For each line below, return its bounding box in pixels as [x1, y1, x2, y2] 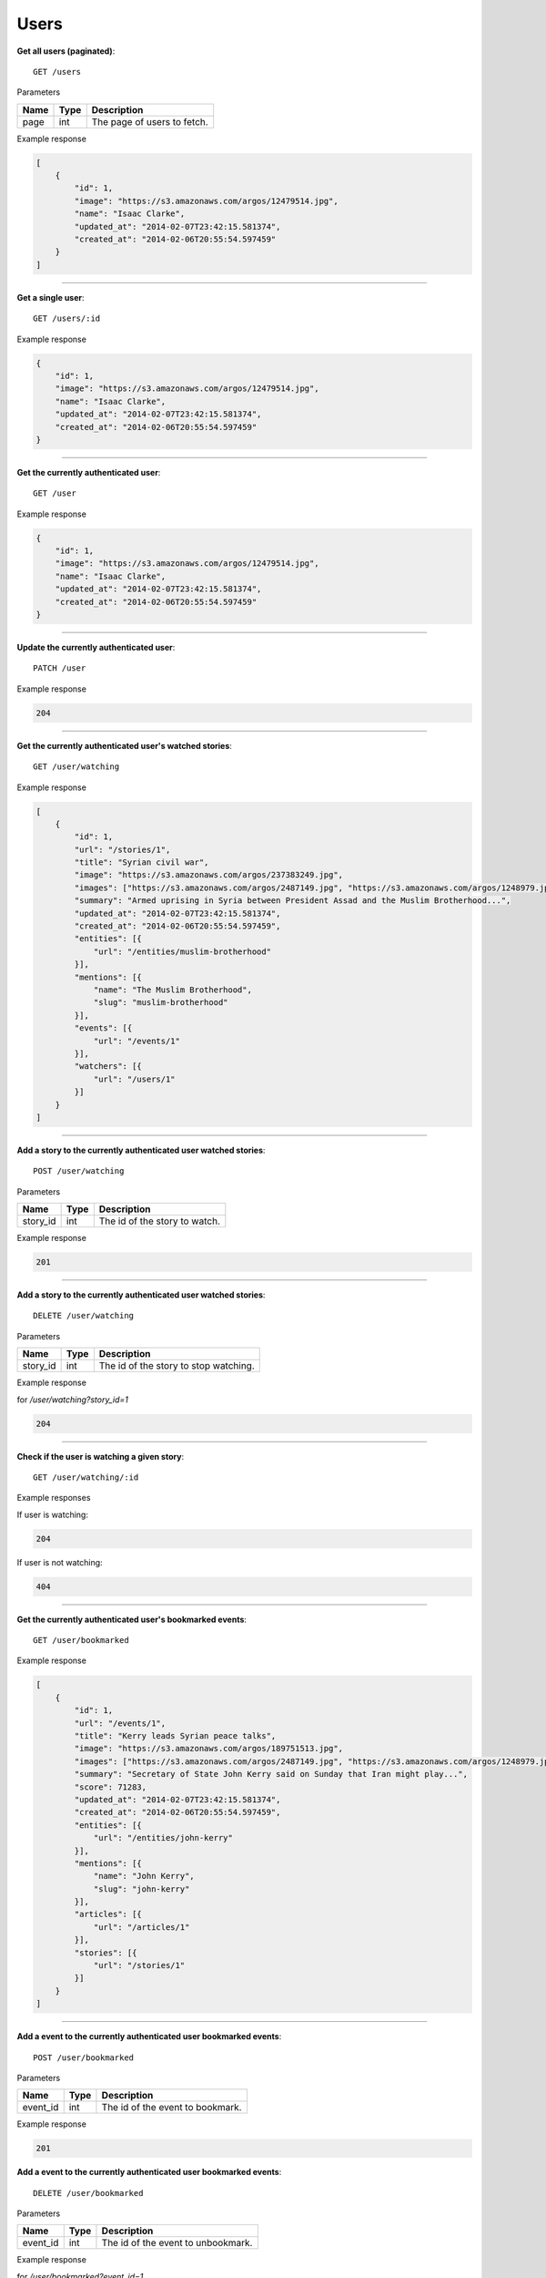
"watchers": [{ [74, 1062, 143, 1072]
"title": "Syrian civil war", [74, 857, 209, 867]
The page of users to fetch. [91, 115, 208, 128]
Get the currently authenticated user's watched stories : [16, 740, 232, 751]
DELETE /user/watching [33, 1310, 135, 1321]
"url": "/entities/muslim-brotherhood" [93, 946, 272, 957]
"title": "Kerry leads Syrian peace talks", [74, 1730, 277, 1740]
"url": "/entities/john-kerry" [93, 1832, 234, 1843]
